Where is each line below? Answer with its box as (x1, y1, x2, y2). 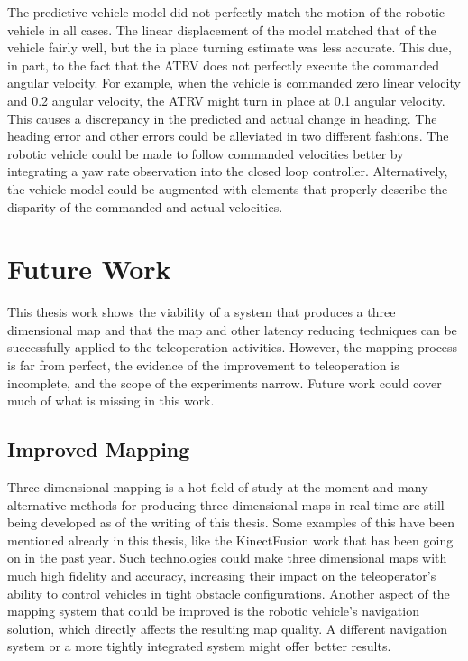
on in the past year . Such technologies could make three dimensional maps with (7, 548, 447, 567)
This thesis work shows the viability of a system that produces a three (7, 303, 396, 321)
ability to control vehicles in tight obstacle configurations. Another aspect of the (7, 583, 450, 602)
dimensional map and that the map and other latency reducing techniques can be (7, 320, 457, 339)
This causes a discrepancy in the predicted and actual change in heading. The (7, 108, 437, 127)
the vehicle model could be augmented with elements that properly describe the (7, 179, 448, 198)
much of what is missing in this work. (7, 391, 215, 410)
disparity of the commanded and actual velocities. (7, 197, 283, 216)
